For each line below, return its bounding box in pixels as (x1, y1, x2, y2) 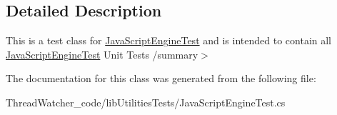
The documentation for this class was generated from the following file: (6, 71, 316, 86)
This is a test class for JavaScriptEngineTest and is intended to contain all (6, 33, 331, 48)
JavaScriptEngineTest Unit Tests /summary (6, 46, 198, 61)
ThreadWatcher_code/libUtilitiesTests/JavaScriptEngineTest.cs (6, 94, 286, 109)
